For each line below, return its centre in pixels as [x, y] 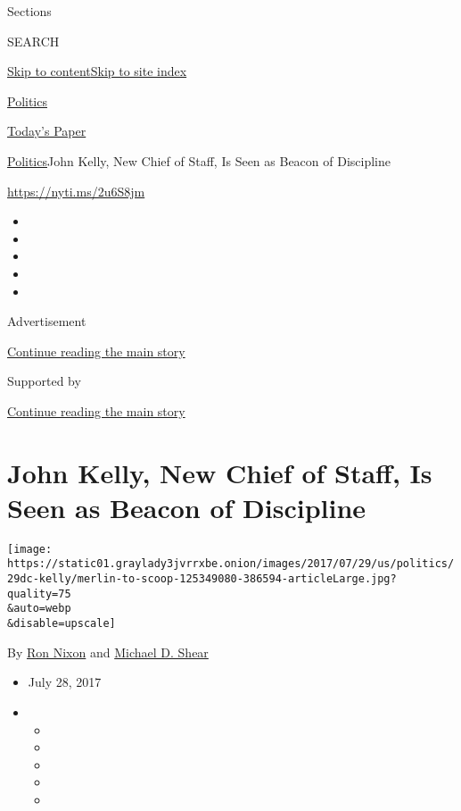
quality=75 [39, 594]
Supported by [44, 381]
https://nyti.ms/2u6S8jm [76, 191]
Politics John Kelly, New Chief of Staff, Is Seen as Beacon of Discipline [199, 160]
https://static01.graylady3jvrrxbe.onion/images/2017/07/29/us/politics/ [231, 564]
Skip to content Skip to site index [97, 71]
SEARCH [33, 41]
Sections [29, 11]
